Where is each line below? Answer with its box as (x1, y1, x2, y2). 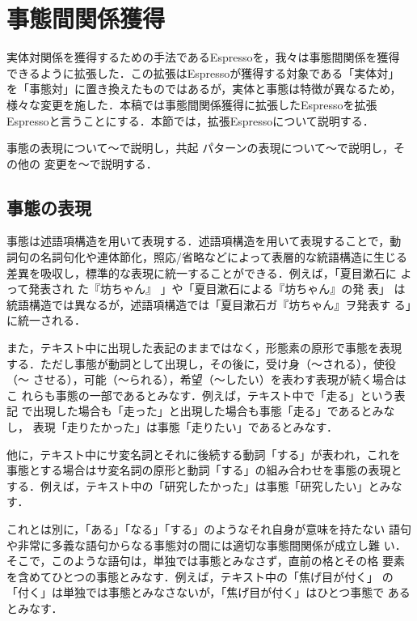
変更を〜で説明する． (44, 155, 158, 172)
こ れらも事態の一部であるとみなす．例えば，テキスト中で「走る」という (6, 386, 394, 403)
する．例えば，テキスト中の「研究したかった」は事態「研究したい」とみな (6, 477, 402, 494)
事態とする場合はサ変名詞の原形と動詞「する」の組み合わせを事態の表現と (6, 461, 402, 479)
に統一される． (6, 312, 86, 329)
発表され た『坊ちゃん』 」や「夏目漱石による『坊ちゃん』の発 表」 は (28, 280, 406, 297)
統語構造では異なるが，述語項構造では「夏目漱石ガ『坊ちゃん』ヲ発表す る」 (6, 296, 411, 313)
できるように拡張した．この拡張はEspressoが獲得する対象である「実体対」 (6, 64, 400, 81)
